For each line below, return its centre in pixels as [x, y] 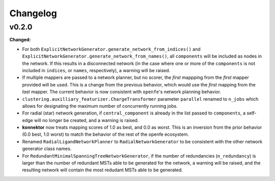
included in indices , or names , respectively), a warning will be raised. [96, 70]
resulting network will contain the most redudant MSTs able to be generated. [103, 170]
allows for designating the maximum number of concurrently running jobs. [100, 106]
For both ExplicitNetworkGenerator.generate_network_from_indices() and [111, 49]
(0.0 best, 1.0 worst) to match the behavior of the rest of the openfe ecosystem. [106, 134]
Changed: [20, 40]
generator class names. [47, 149]
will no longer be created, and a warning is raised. [86, 120]
